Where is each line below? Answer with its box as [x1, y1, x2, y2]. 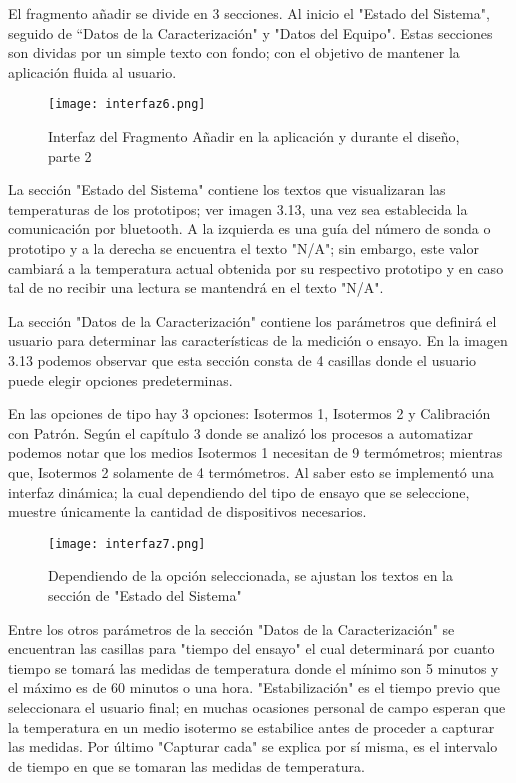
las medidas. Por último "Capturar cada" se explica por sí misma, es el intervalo [8, 736, 498, 757]
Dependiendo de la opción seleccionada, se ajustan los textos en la [48, 565, 454, 586]
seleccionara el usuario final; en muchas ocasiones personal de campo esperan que [8, 696, 506, 717]
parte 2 [48, 145, 92, 166]
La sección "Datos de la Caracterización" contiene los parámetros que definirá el [8, 310, 497, 331]
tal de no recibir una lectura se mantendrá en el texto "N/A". [8, 277, 384, 298]
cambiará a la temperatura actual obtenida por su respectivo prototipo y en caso [8, 257, 504, 278]
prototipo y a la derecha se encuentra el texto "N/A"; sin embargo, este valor [8, 238, 479, 258]
